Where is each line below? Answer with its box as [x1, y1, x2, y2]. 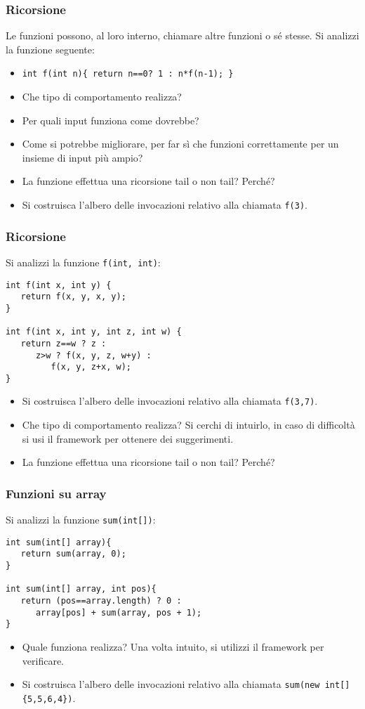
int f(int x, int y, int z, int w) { [6, 327, 182, 337]
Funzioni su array [6, 484, 107, 502]
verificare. [22, 653, 64, 668]
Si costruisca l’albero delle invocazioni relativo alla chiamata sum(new [22, 677, 320, 691]
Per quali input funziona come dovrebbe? [22, 112, 199, 127]
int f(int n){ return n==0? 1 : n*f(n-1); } [22, 69, 234, 79]
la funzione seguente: [6, 41, 95, 56]
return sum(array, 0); [20, 549, 126, 559]
